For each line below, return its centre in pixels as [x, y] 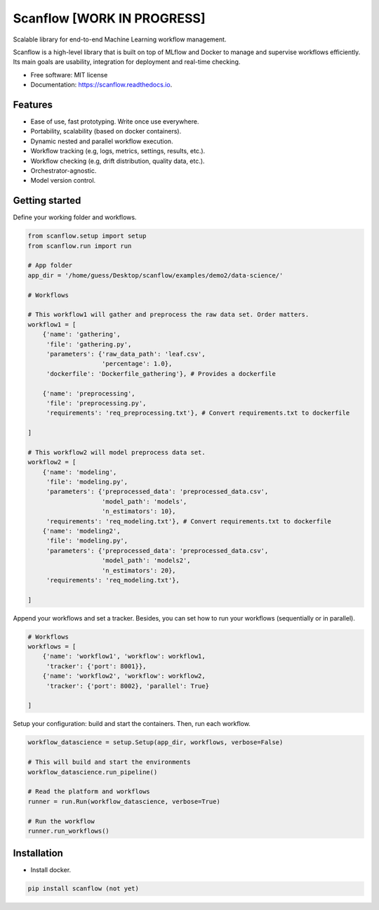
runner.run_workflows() [69, 831]
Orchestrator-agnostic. [64, 170]
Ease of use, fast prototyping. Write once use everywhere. [115, 122]
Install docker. [51, 870]
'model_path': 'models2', [146, 561]
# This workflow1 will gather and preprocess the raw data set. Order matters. [168, 315]
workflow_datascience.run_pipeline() [93, 772]
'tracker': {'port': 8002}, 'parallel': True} [128, 686]
